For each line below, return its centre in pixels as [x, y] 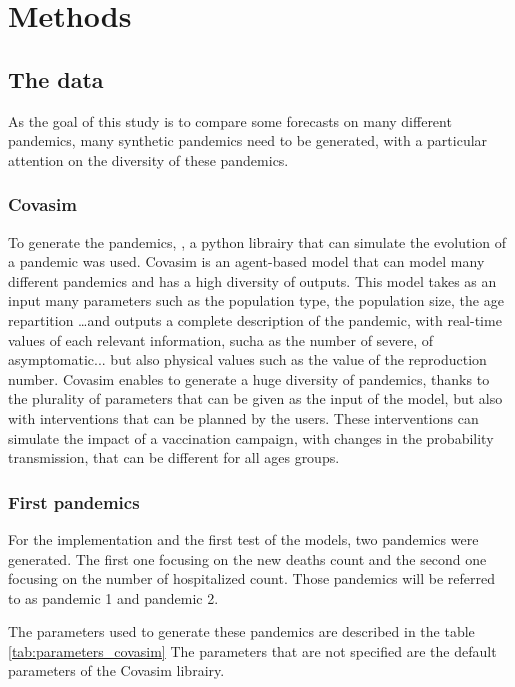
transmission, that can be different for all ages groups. [174, 457]
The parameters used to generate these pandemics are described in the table [241, 631]
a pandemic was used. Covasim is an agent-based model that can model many [246, 261]
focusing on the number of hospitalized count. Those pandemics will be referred [251, 578]
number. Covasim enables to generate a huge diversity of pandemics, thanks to [249, 378]
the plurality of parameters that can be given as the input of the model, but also [255, 398]
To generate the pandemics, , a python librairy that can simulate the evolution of [257, 241]
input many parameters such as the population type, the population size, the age [256, 300]
